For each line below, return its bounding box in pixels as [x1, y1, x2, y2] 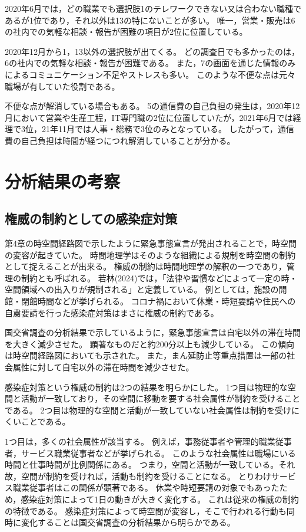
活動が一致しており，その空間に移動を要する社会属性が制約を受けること [21, 392, 301, 405]
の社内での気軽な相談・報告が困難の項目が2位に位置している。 [5, 25, 248, 38]
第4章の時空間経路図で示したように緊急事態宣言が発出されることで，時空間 [5, 237, 297, 249]
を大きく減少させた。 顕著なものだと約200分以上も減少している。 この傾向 [5, 337, 294, 350]
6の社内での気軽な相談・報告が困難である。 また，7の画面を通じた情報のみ [5, 57, 296, 69]
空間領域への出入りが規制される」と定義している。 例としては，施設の [5, 283, 279, 295]
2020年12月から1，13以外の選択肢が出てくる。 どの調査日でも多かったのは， [5, 45, 300, 57]
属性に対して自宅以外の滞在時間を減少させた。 [12, 361, 194, 373]
